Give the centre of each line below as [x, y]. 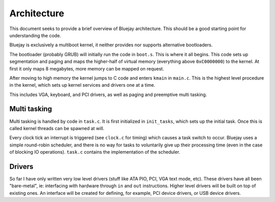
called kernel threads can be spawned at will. [57, 128]
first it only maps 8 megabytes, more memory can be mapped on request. [87, 68]
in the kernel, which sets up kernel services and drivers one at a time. [82, 85]
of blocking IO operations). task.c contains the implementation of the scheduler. [95, 152]
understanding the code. [35, 35]
